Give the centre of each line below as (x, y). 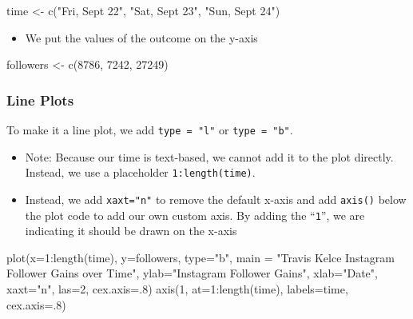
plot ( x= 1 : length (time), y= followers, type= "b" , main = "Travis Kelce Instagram (201, 257)
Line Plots (40, 100)
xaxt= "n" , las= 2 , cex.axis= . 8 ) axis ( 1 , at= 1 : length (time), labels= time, (177, 289)
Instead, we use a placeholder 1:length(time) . (140, 172)
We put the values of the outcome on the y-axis (141, 37)
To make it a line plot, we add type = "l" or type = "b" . (150, 130)
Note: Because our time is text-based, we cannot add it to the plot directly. (209, 156)
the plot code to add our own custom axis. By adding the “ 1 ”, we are (195, 215)
